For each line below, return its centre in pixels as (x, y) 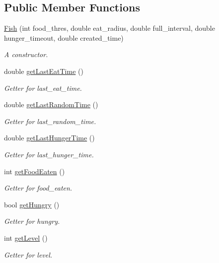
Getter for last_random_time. (50, 121)
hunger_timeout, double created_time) (64, 37)
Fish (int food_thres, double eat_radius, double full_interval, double (109, 28)
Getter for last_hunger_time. (49, 154)
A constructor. (26, 54)
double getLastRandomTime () (51, 104)
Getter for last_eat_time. (43, 88)
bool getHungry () (32, 204)
